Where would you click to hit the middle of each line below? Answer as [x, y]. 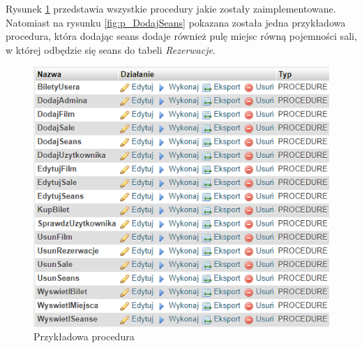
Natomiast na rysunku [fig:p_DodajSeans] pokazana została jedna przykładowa [176, 22]
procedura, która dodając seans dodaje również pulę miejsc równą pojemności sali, [181, 36]
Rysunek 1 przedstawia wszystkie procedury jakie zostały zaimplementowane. [171, 8]
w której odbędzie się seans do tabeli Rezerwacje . [111, 49]
